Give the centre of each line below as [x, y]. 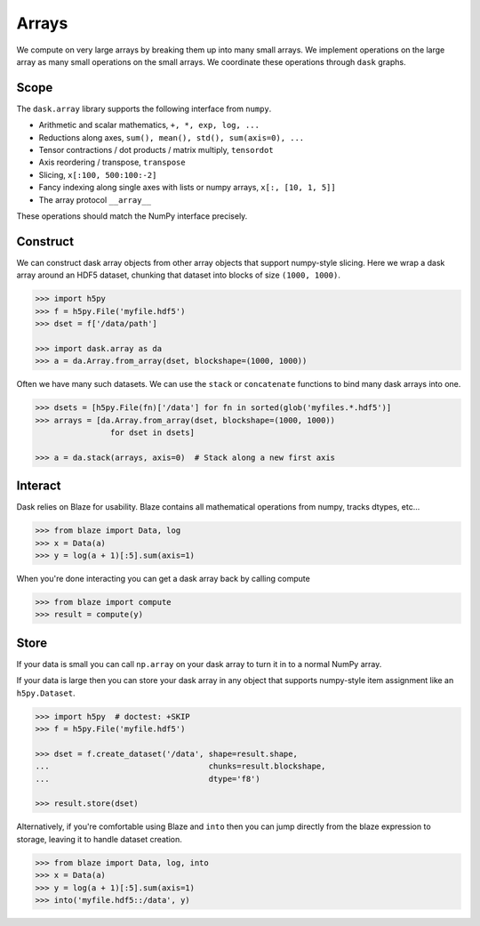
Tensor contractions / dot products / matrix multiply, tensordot [156, 150]
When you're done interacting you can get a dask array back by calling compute [163, 578]
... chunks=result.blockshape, [180, 766]
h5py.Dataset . [46, 693]
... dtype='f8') [148, 779]
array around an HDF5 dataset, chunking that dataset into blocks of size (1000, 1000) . [179, 275]
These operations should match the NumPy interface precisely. [132, 216]
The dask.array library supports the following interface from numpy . [144, 109]
